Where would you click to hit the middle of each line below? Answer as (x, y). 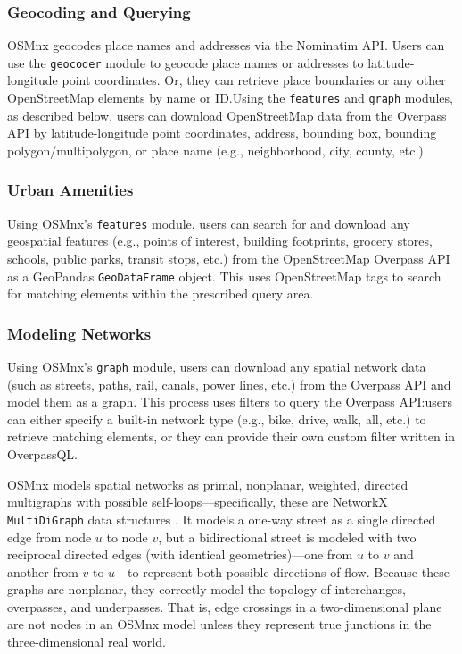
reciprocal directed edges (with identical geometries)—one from (180, 554)
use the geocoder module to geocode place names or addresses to (186, 62)
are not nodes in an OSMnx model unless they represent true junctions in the (219, 624)
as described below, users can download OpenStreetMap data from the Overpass (227, 115)
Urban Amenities (70, 190)
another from (43, 571)
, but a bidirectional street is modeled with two (287, 537)
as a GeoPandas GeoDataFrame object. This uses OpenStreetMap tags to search (224, 276)
